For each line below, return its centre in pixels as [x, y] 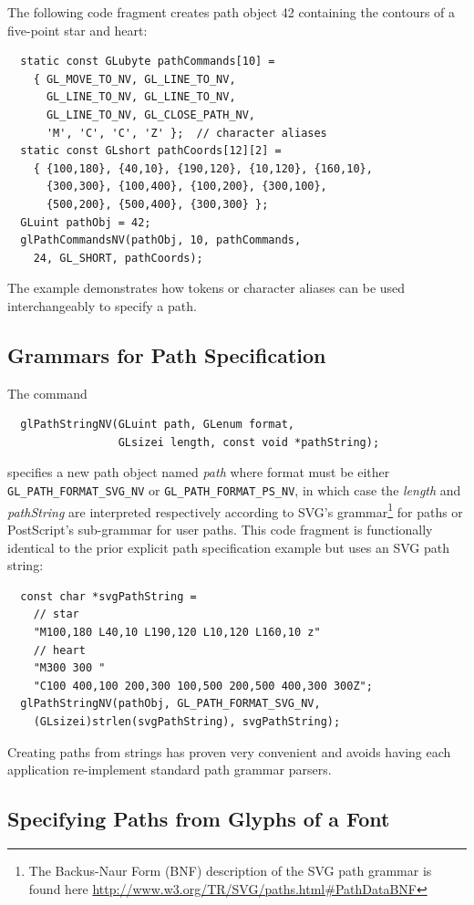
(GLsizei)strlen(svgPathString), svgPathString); [187, 721]
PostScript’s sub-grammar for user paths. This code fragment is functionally [220, 529]
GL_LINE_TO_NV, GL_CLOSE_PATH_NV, [151, 114]
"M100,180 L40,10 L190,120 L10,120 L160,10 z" [177, 632]
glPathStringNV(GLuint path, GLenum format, [157, 425]
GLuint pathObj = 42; [86, 222]
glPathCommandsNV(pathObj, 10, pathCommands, [161, 240]
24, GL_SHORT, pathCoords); [118, 258]
